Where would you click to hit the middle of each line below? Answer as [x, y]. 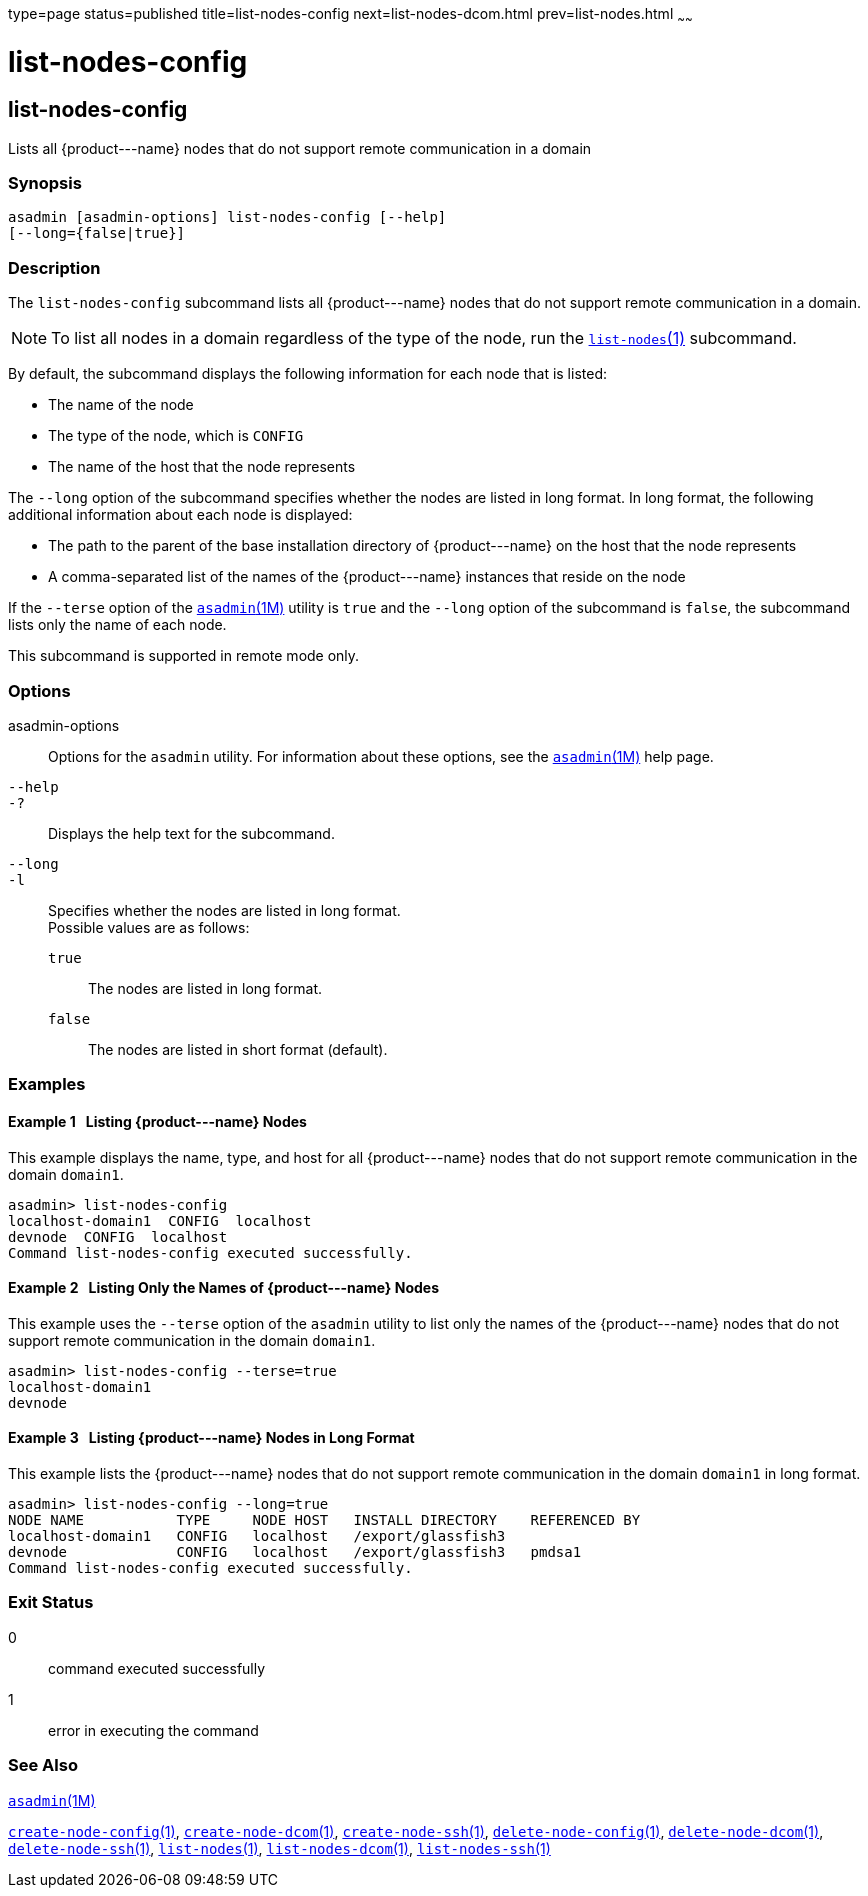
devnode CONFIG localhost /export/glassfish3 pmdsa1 [295, 1552]
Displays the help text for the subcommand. [191, 833]
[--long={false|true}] [97, 233]
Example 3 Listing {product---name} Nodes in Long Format [211, 1438]
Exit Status [51, 1602]
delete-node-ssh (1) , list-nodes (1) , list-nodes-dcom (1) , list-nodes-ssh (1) [279, 1848]
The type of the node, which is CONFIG [176, 436]
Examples [47, 1084]
